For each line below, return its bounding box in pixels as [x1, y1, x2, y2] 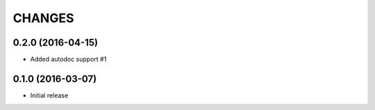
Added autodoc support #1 [30, 55, 107, 64]
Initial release [30, 91, 69, 100]
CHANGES [12, 10, 74, 26]
